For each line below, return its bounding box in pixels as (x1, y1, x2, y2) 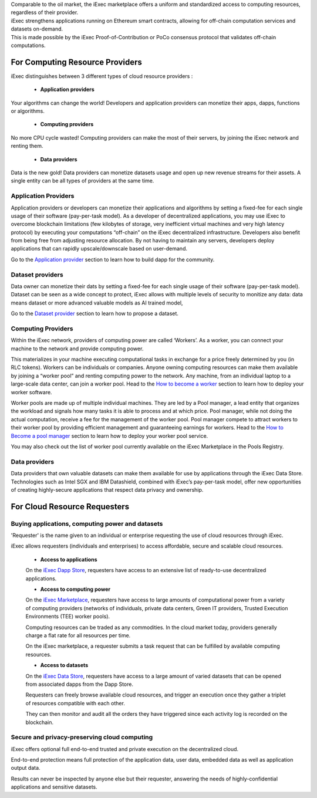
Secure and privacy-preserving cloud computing (11, 733, 153, 742)
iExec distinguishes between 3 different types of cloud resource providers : (11, 72, 193, 79)
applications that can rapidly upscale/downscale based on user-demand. (11, 245, 188, 252)
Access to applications (40, 556, 97, 563)
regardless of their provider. (11, 9, 79, 16)
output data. (11, 765, 41, 772)
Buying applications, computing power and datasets (11, 519, 163, 528)
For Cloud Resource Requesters (11, 502, 130, 512)
